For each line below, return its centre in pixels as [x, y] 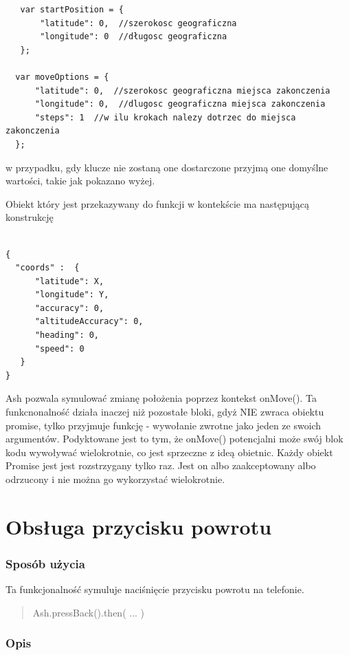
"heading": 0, [67, 335]
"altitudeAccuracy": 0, [89, 322]
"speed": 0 [59, 348]
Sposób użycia [45, 563]
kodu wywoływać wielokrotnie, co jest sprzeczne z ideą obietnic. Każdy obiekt [169, 452]
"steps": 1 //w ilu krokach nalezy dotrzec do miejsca [165, 117]
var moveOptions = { [62, 77]
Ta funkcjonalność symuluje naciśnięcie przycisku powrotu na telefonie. [155, 589]
